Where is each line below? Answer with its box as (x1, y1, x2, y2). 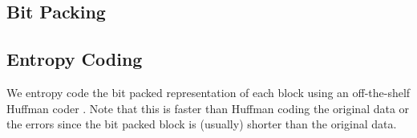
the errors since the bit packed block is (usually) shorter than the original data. (6, 116, 397, 132)
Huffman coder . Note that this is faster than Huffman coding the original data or (6, 99, 410, 116)
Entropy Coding (6, 47, 143, 71)
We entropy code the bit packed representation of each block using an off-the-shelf (6, 83, 411, 100)
